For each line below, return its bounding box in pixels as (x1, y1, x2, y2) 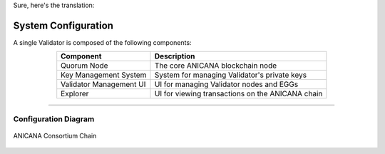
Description (154, 51, 195, 61)
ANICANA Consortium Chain (13, 131, 97, 140)
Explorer (61, 89, 89, 99)
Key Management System (61, 70, 147, 80)
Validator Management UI (61, 79, 146, 89)
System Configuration (13, 19, 114, 31)
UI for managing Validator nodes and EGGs (154, 79, 299, 89)
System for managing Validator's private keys (154, 70, 307, 80)
